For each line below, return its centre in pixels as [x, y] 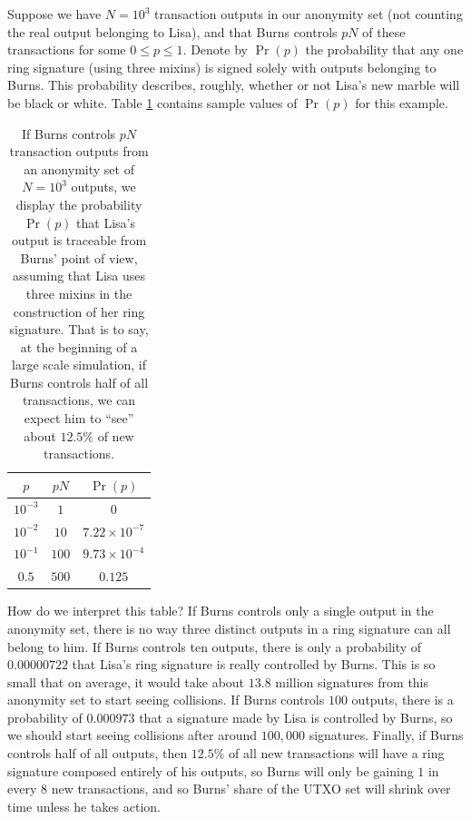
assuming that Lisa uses [79, 276]
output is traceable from [79, 240]
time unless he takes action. [84, 806]
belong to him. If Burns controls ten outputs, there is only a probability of [215, 646]
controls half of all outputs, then [98, 753]
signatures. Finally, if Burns [386, 735]
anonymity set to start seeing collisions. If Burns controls [166, 700]
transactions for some [67, 49]
